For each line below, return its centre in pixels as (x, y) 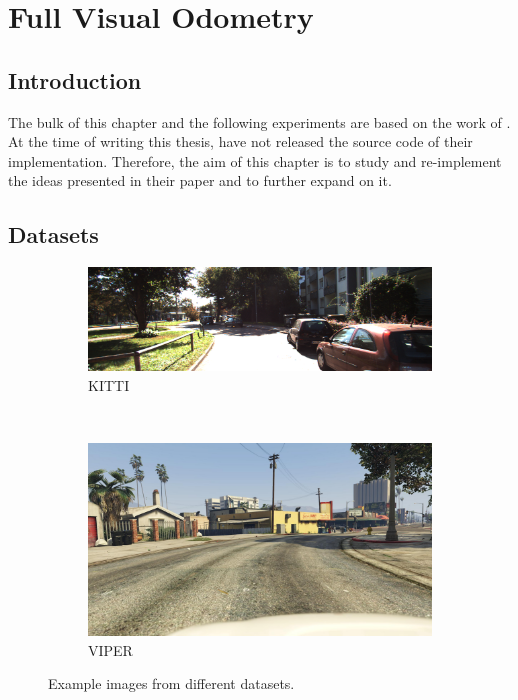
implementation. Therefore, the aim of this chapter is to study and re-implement (255, 160)
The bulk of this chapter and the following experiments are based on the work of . (259, 121)
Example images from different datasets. (171, 683)
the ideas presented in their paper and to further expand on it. (200, 180)
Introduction (75, 79)
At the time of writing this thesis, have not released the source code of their (240, 141)
